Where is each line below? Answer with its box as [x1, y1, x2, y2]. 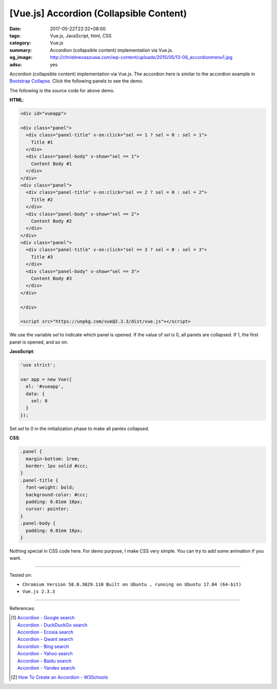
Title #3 [31, 254, 53, 260]
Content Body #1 [31, 160, 72, 167]
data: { [26, 391, 45, 397]
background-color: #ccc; [26, 492, 88, 497]
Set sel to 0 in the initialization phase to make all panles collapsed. [9, 425, 150, 432]
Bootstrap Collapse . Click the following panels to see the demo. [9, 78, 144, 84]
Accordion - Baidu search [17, 658, 72, 664]
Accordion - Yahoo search [17, 651, 73, 657]
